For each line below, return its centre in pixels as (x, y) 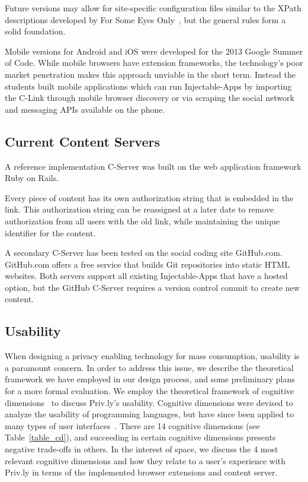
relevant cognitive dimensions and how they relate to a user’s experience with (145, 460)
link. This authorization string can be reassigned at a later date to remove (139, 209)
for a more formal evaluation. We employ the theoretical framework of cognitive (150, 391)
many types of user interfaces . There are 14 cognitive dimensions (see (132, 425)
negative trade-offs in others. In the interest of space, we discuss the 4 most (142, 449)
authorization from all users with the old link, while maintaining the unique (142, 221)
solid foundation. (35, 31)
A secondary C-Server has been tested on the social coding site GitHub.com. (144, 253)
